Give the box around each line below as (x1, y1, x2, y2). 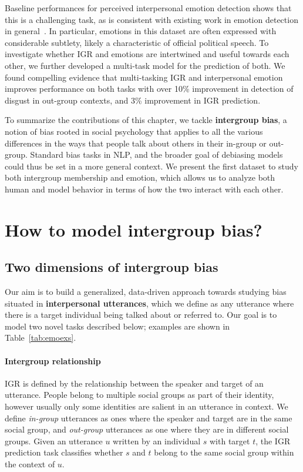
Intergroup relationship (5, 354, 101, 367)
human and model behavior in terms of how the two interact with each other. (5, 182, 284, 195)
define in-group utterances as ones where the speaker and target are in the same (5, 411, 292, 424)
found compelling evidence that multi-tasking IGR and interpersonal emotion (5, 71, 283, 83)
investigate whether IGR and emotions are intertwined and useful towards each (5, 48, 289, 60)
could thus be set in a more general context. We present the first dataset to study (5, 159, 298, 172)
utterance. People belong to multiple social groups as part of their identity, (5, 388, 274, 401)
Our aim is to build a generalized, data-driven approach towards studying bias (5, 285, 287, 298)
